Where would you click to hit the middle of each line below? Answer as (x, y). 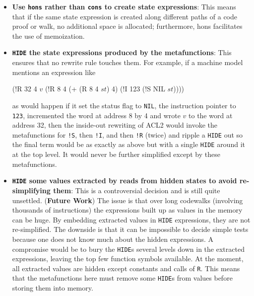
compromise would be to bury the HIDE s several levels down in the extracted (128, 249)
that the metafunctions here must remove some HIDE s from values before (122, 278)
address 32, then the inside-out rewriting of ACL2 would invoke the (115, 125)
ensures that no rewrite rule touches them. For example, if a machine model (127, 62)
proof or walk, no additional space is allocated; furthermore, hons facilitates (127, 26)
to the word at (211, 115)
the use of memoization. (48, 36)
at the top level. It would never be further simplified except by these (116, 154)
